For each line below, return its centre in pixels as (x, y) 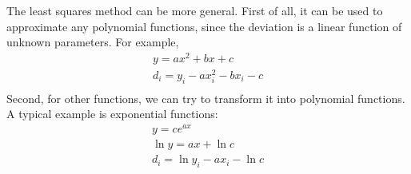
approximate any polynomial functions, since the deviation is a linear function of (204, 26)
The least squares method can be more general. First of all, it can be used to (195, 10)
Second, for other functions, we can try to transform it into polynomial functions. (206, 98)
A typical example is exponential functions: (112, 114)
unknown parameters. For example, (93, 42)
